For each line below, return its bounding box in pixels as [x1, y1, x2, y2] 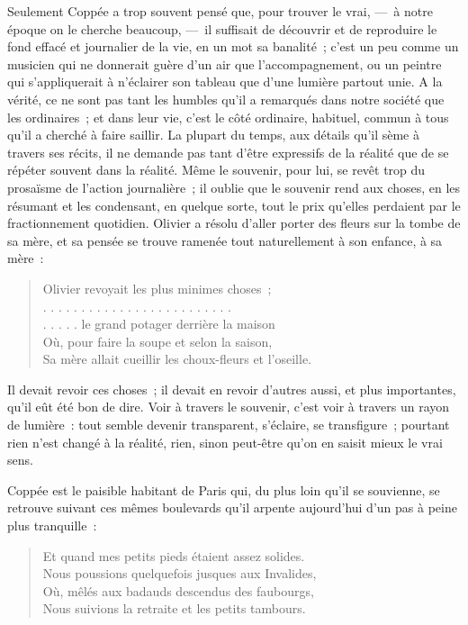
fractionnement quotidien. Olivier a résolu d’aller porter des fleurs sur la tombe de [7, 213, 461, 232]
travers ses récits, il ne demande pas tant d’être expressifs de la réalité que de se [7, 142, 449, 161]
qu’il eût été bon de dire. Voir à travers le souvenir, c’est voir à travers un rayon [7, 397, 450, 416]
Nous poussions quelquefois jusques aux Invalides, [42, 564, 317, 583]
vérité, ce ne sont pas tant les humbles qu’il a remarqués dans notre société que [7, 89, 445, 108]
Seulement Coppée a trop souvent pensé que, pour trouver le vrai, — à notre [7, 2, 433, 20]
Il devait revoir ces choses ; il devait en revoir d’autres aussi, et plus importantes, [7, 379, 456, 398]
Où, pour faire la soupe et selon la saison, [42, 331, 273, 350]
